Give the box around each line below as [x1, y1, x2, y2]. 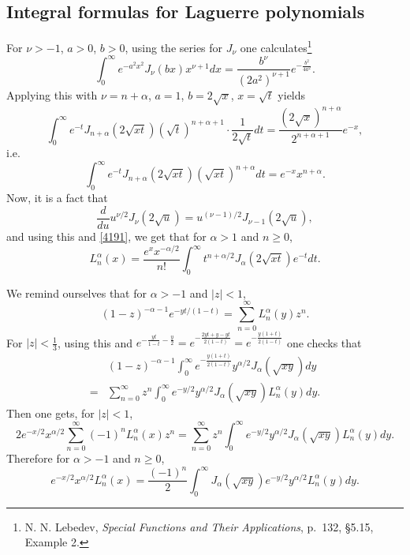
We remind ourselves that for [6, 284, 147, 301]
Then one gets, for [6, 404, 95, 421]
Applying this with [6, 86, 98, 103]
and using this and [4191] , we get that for [6, 227, 207, 244]
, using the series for [125, 39, 223, 55]
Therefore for [6, 450, 70, 467]
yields [278, 86, 306, 103]
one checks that [286, 334, 362, 351]
